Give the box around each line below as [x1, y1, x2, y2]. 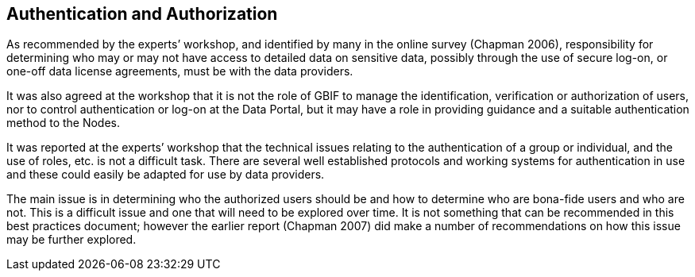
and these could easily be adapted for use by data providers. [6, 167, 325, 182]
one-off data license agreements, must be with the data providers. [6, 64, 353, 79]
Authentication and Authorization [6, 4, 278, 24]
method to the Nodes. [6, 116, 121, 130]
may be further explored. [6, 233, 137, 247]
